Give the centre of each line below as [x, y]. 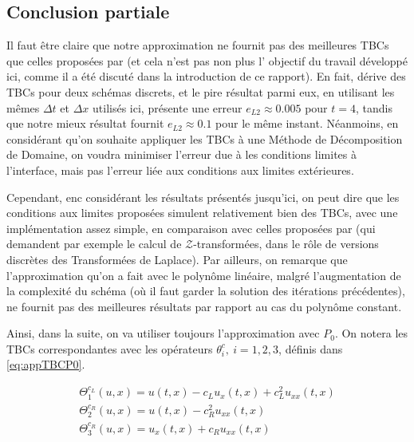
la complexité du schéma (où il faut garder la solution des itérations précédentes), [206, 291]
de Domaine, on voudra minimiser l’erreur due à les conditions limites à [181, 154]
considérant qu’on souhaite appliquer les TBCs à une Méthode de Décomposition [205, 138]
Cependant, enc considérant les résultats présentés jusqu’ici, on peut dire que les [203, 197]
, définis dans [311, 348]
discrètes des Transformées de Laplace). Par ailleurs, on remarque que [177, 259]
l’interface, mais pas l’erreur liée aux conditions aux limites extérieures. [180, 170]
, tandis [374, 107]
